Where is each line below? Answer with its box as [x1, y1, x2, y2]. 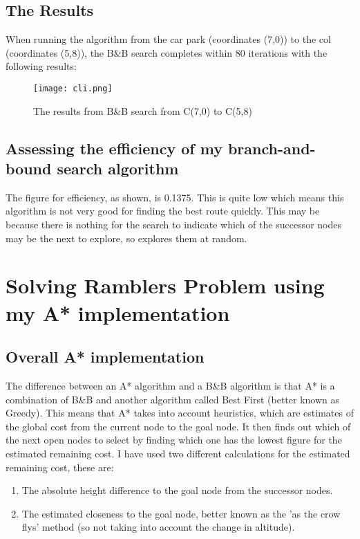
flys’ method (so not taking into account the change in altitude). [21, 520, 295, 534]
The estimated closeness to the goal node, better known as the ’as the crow [21, 506, 341, 520]
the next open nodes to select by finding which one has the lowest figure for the [6, 432, 342, 447]
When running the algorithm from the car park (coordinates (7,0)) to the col [6, 32, 331, 46]
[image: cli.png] [33, 83, 113, 93]
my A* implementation [6, 298, 230, 327]
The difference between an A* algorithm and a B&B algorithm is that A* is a [6, 378, 335, 392]
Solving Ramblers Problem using [6, 271, 325, 300]
